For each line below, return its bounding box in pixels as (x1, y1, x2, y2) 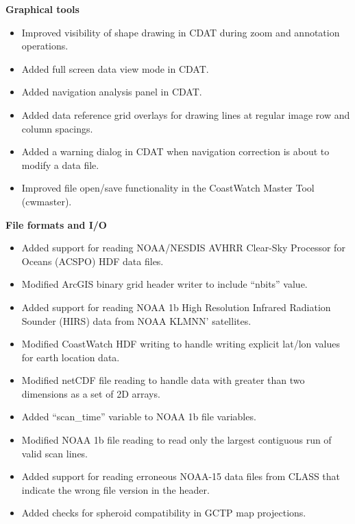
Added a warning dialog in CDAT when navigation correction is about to (21, 144, 330, 159)
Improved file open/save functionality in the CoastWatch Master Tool (21, 181, 315, 195)
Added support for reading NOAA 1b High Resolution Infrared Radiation (21, 299, 331, 314)
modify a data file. (21, 157, 99, 172)
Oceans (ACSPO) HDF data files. (21, 253, 164, 268)
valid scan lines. (21, 446, 88, 460)
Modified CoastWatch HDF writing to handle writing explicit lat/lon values (21, 337, 341, 351)
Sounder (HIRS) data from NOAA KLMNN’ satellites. (21, 313, 252, 328)
